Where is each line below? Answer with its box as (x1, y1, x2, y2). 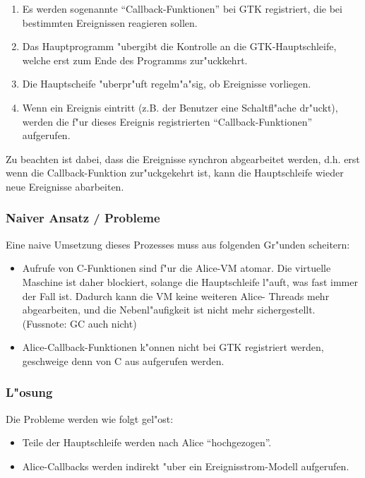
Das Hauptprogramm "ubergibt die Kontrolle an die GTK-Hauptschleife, (22, 39, 337, 54)
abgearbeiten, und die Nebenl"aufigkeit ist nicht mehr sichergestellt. (22, 302, 316, 317)
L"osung (6, 383, 53, 401)
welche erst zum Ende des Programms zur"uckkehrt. (22, 52, 248, 67)
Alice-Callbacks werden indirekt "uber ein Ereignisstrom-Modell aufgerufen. (22, 458, 349, 473)
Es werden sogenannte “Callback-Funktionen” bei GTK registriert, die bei (22, 1, 342, 16)
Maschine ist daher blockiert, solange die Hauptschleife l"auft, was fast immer (22, 274, 358, 289)
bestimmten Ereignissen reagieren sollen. (22, 15, 198, 30)
